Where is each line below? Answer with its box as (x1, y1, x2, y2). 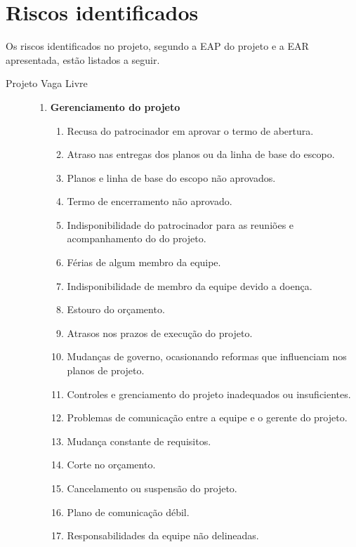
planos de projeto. (67, 363, 145, 378)
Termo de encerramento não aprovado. (67, 194, 232, 209)
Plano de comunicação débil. (67, 504, 190, 519)
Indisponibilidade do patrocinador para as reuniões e (67, 217, 294, 232)
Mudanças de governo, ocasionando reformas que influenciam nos (67, 349, 347, 364)
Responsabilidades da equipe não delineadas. (67, 528, 259, 543)
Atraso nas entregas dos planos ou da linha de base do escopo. (67, 147, 335, 162)
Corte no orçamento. (67, 457, 156, 472)
